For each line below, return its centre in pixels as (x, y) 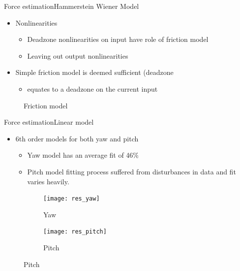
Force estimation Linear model (49, 122)
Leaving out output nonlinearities (78, 55)
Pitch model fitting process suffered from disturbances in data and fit (132, 171)
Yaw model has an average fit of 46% (83, 155)
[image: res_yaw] (72, 199)
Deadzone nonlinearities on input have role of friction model (118, 39)
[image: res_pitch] (75, 232)
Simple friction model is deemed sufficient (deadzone (94, 72)
